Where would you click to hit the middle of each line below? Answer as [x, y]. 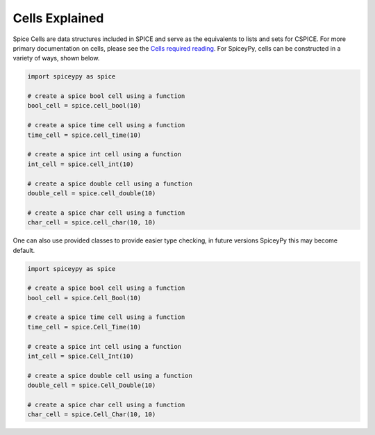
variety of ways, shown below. [56, 58]
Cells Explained [58, 18]
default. [24, 250]
